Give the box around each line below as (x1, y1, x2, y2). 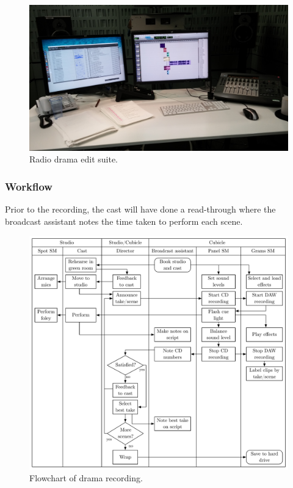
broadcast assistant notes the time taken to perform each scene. (5, 214, 243, 227)
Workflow (5, 178, 52, 194)
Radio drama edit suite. (29, 153, 118, 166)
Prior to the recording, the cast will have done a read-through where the (5, 202, 276, 215)
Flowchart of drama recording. (29, 472, 143, 484)
